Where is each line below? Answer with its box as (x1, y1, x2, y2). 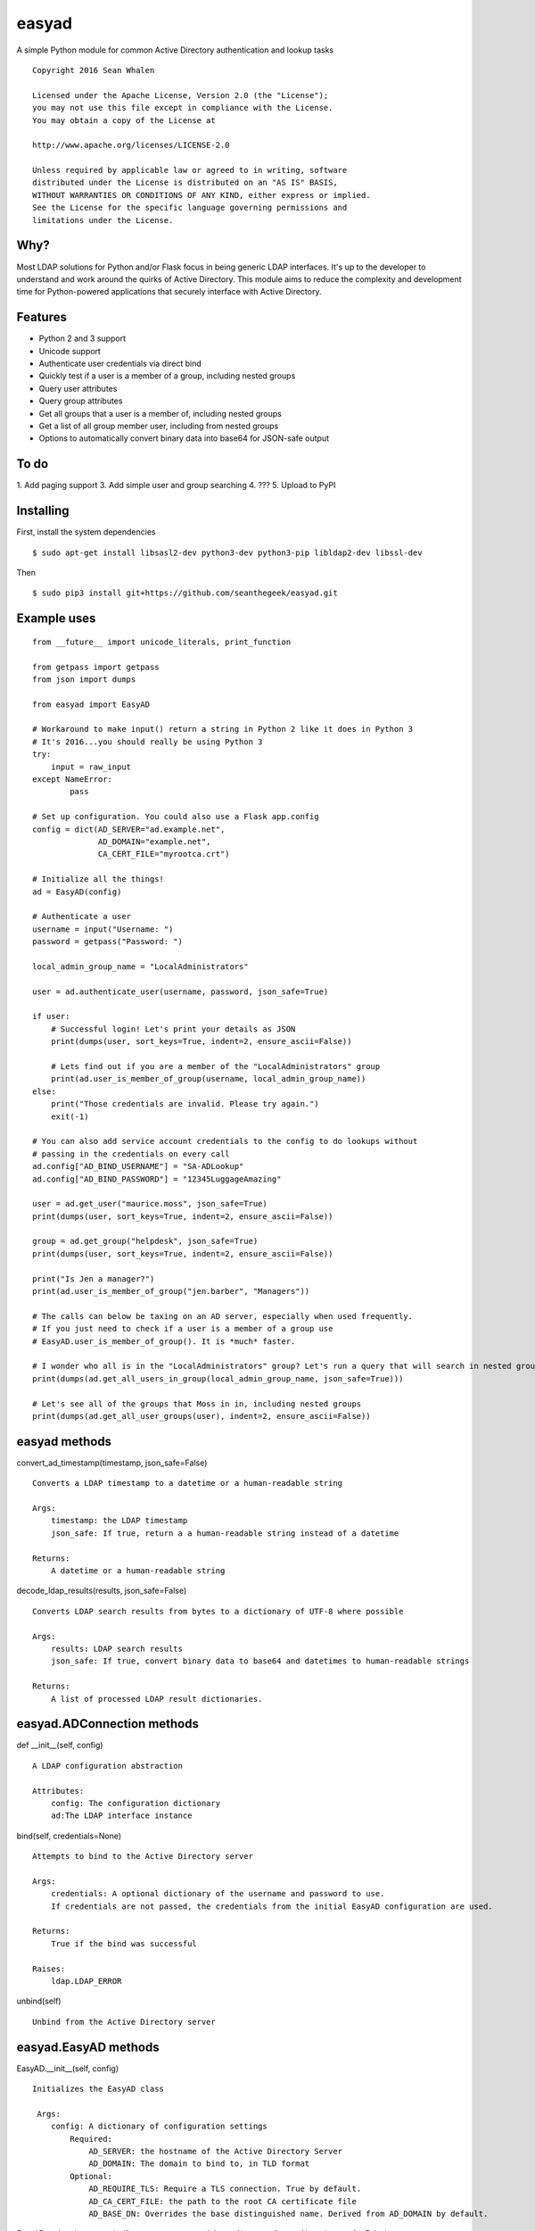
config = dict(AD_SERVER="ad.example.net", (32, 824, 226, 834)
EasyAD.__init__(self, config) (16, 2062, 119, 2074)
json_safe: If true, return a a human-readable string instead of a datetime (50, 1528, 399, 1538)
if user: (32, 1011, 70, 1022)
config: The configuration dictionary (50, 1798, 221, 1808)
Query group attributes (38, 395, 123, 406)
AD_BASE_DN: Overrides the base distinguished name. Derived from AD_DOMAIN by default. (88, 2209, 489, 2219)
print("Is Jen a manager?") (32, 1273, 155, 1284)
